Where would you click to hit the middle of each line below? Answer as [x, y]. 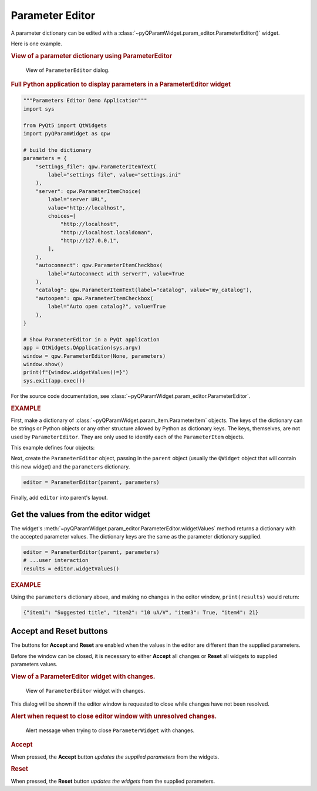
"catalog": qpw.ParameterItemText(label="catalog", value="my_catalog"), [144, 290]
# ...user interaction [56, 560]
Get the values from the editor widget [81, 514]
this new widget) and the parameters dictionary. [70, 466]
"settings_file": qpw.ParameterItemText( [96, 167]
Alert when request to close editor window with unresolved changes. [114, 716]
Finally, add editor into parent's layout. [59, 497]
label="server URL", [77, 200]
